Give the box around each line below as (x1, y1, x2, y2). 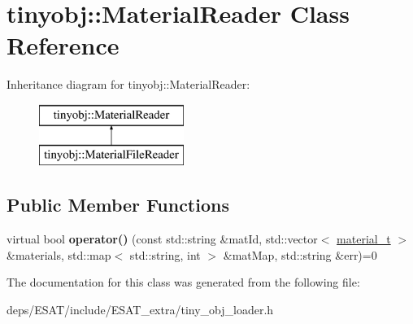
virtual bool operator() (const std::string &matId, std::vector (7, 230, 318, 247)
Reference (7, 28, 120, 62)
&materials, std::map (7, 246, 111, 263)
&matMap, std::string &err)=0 (223, 246, 377, 263)
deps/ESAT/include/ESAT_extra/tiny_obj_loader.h (7, 301, 274, 318)
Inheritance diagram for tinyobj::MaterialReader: (7, 76, 250, 93)
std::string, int (129, 246, 201, 263)
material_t (337, 230, 391, 247)
